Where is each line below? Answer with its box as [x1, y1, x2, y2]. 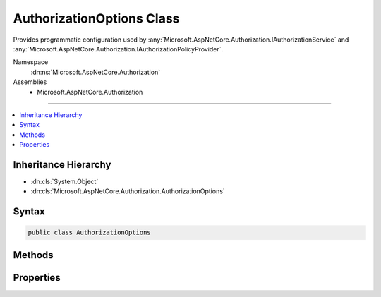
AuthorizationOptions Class [13, 11, 180, 26]
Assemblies [13, 78, 47, 86]
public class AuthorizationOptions [28, 229, 151, 236]
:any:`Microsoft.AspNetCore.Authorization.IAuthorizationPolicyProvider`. [13, 44, 224, 53]
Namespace [13, 58, 49, 66]
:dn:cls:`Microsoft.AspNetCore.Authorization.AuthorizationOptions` [30, 187, 225, 195]
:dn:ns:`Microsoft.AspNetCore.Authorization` [30, 68, 161, 76]
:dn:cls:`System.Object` [30, 177, 99, 186]
